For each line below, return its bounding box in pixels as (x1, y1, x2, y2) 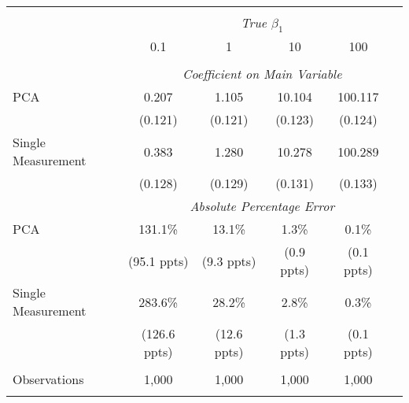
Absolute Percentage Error (190, 197, 335, 216)
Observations (13, 370, 84, 389)
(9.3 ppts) (201, 251, 256, 270)
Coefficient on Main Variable (182, 65, 342, 83)
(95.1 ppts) (127, 251, 189, 270)
